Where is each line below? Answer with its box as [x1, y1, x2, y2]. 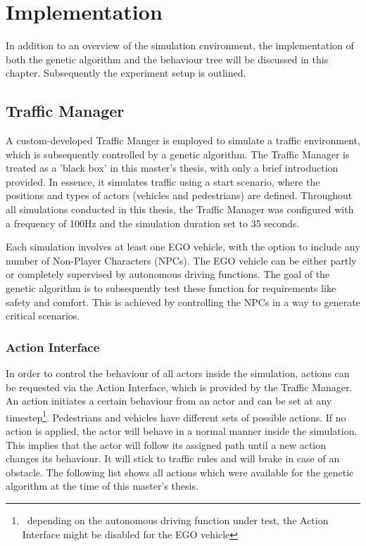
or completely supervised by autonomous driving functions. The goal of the [6, 267, 330, 281]
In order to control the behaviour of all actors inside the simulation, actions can [6, 366, 350, 381]
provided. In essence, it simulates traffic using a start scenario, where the [6, 174, 320, 189]
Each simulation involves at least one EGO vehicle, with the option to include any [6, 239, 360, 254]
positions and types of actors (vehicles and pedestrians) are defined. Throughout [6, 188, 353, 203]
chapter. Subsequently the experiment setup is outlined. [6, 65, 246, 80]
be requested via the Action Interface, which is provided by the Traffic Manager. [6, 379, 353, 394]
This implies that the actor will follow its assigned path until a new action [6, 437, 327, 452]
